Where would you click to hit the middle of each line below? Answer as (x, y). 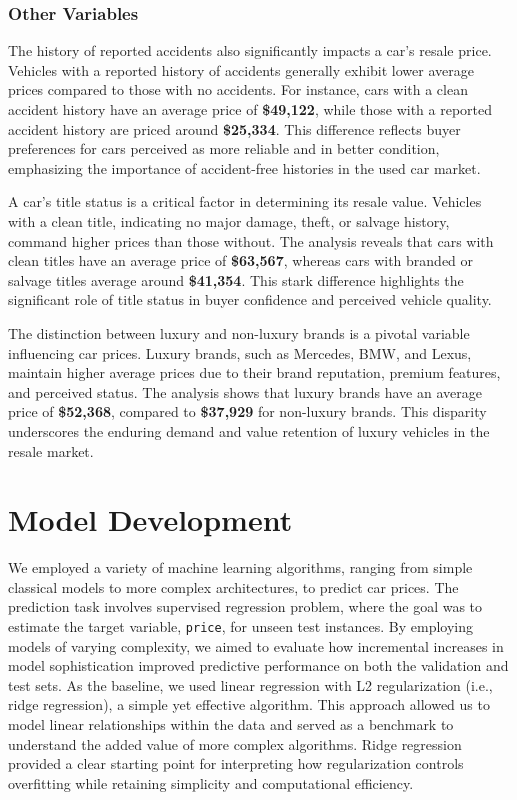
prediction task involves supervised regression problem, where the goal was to (245, 606)
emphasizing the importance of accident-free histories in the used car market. (244, 167)
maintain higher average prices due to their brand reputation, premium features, (254, 372)
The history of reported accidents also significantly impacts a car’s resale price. (250, 50)
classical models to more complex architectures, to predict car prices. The (233, 586)
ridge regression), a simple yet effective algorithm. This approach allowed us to (249, 704)
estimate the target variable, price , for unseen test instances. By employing (241, 626)
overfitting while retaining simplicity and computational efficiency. (211, 782)
